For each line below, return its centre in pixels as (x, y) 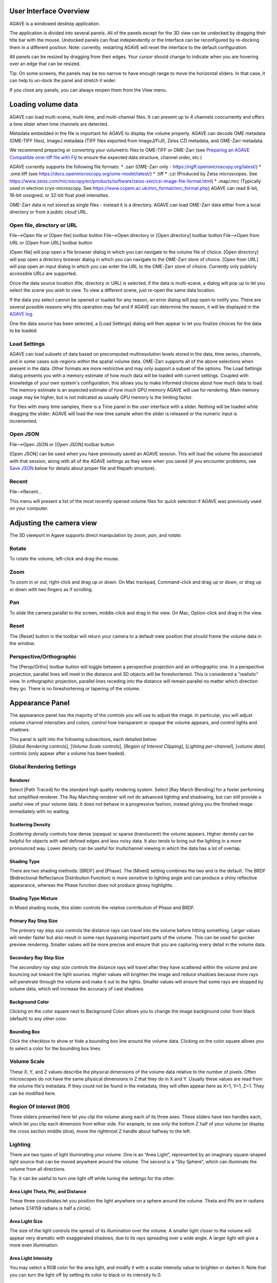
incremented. (24, 421)
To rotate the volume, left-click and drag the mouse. (64, 559)
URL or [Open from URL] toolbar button (51, 242)
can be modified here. (33, 1093)
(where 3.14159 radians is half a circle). (51, 1208)
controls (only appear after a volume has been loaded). (67, 753)
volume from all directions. (38, 1169)
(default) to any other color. (38, 1018)
